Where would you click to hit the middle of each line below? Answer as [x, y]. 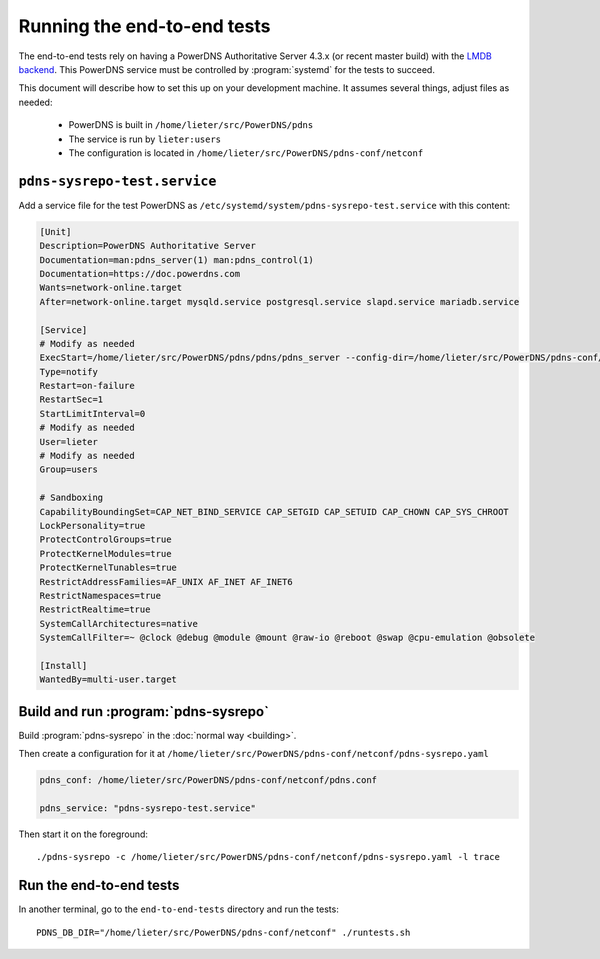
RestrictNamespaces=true [100, 595]
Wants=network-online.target [111, 288]
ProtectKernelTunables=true [108, 568]
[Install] [63, 665]
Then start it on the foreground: [83, 834]
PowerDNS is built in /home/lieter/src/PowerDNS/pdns [191, 125]
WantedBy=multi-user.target [108, 679]
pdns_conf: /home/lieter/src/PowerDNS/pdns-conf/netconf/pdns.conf [208, 780]
